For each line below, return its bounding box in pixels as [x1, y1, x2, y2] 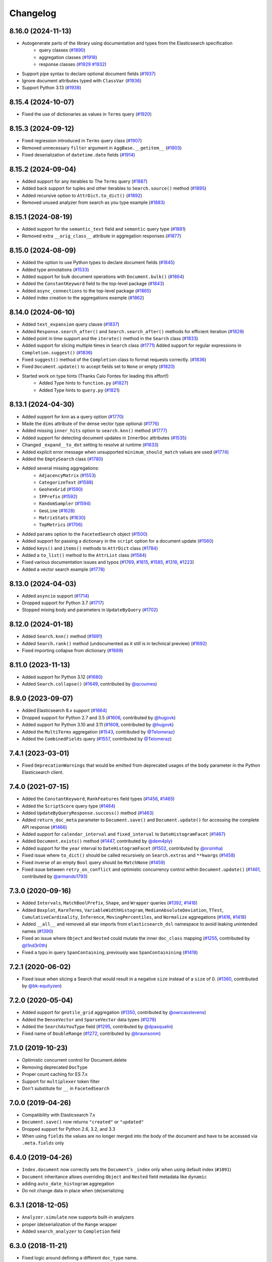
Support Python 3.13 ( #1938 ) [22, 85, 82, 91]
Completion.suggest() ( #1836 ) [22, 349, 93, 355]
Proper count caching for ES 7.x [22, 1071, 88, 1077]
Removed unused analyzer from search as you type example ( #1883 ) [22, 199, 165, 205]
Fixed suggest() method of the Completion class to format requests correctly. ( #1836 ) [22, 356, 207, 363]
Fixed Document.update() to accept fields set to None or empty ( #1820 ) [22, 363, 175, 370]
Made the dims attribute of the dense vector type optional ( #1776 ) [22, 420, 160, 427]
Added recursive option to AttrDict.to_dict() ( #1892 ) [22, 192, 143, 198]
